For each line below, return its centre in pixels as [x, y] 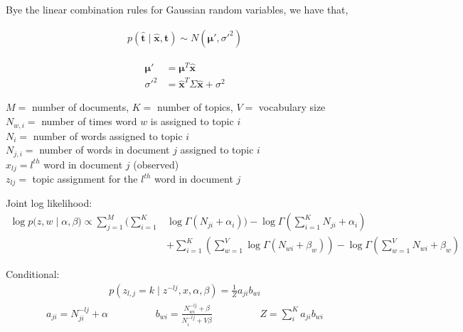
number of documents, [80, 107]
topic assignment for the [85, 179]
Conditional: [33, 274]
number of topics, [195, 107]
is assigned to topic [192, 121]
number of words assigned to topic [108, 135]
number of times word [89, 121]
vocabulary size [292, 107]
